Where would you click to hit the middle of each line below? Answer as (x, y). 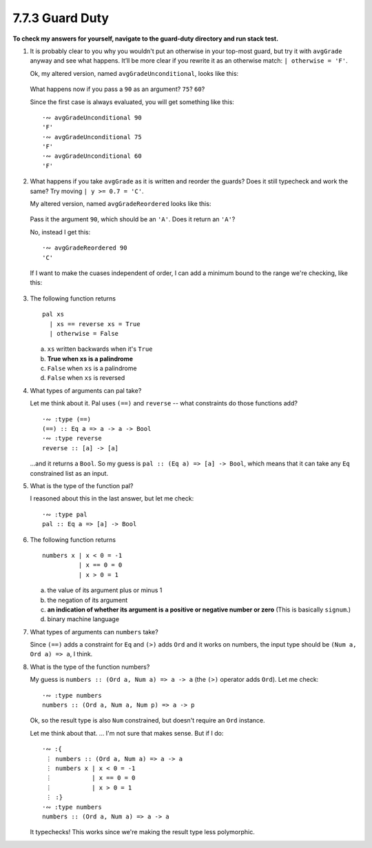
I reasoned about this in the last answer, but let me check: (112, 498)
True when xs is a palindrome (90, 359)
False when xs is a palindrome (92, 368)
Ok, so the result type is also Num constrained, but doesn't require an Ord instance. (147, 720)
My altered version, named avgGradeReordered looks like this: (121, 204)
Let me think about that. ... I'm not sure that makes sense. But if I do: (127, 733)
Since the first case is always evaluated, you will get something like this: (132, 102)
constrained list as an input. (69, 473)
